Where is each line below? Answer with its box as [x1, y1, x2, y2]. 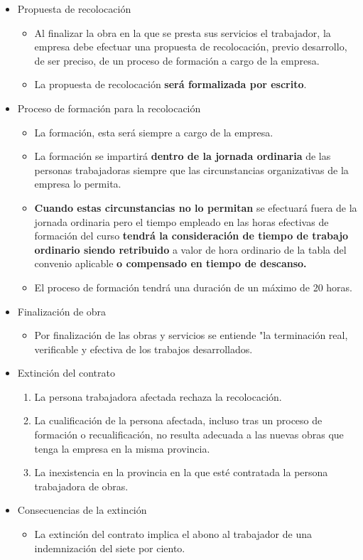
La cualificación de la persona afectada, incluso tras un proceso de [34, 413, 323, 428]
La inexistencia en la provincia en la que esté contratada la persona [34, 465, 328, 480]
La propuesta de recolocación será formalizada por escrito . [34, 77, 307, 92]
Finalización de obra [17, 303, 107, 318]
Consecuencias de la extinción [17, 502, 147, 517]
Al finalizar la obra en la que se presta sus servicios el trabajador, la [34, 25, 331, 40]
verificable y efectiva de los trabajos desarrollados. [34, 341, 253, 356]
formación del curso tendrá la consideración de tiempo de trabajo [34, 228, 349, 243]
